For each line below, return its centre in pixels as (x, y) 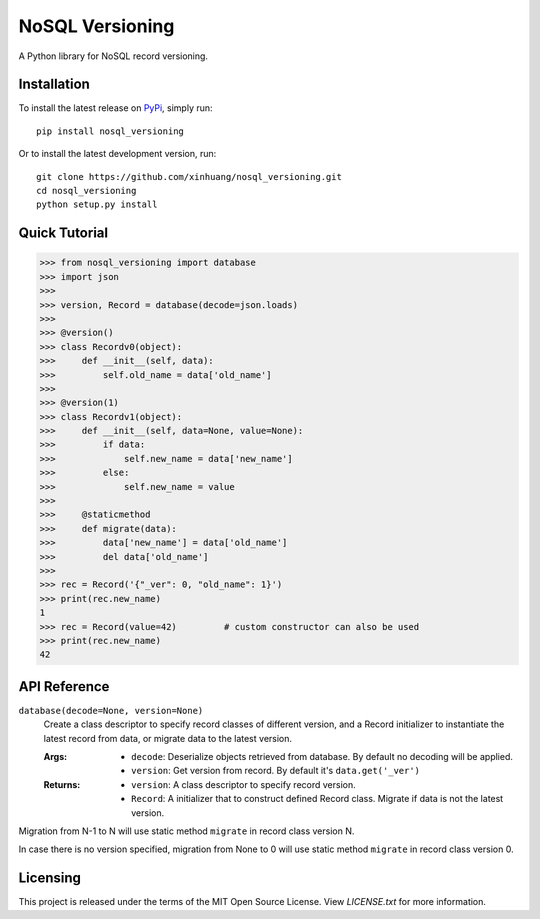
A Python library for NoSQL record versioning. (113, 56)
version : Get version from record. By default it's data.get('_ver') (275, 771)
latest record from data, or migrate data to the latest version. (168, 738)
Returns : (62, 784)
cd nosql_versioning (86, 191)
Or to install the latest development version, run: (117, 154)
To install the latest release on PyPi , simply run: (116, 108)
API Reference (64, 686)
